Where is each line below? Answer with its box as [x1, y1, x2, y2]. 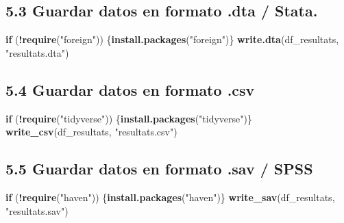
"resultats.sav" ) [5, 203, 69, 218]
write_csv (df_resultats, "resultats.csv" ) [5, 124, 177, 139]
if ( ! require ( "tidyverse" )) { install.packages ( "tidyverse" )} [5, 111, 252, 125]
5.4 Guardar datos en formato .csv [5, 79, 255, 100]
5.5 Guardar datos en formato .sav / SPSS [5, 158, 313, 179]
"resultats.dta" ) [5, 45, 69, 60]
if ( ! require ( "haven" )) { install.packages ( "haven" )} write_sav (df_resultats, [5, 189, 335, 204]
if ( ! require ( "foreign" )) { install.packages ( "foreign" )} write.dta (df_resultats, [5, 32, 339, 47]
